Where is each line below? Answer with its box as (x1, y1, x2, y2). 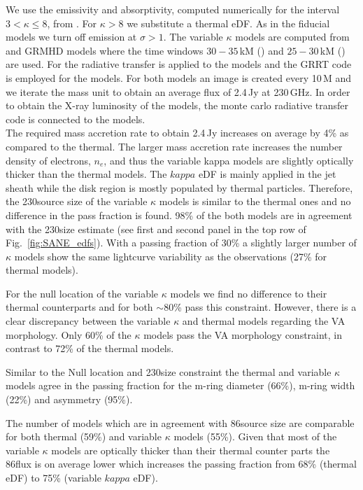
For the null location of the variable (6, 286, 159, 300)
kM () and (239, 43, 284, 57)
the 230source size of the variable (6, 194, 148, 209)
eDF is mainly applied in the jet (198, 167, 336, 181)
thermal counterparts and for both (6, 300, 153, 314)
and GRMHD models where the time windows (6, 43, 204, 57)
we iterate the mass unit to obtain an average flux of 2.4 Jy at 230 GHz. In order (6, 84, 350, 99)
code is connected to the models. (6, 111, 145, 126)
